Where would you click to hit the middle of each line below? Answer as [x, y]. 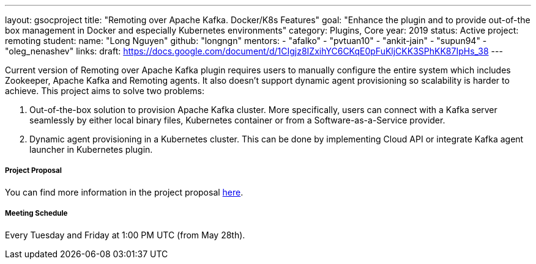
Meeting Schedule [36, 214]
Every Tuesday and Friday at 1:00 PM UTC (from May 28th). [125, 235]
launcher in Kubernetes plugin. [91, 149]
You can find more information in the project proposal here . [124, 192]
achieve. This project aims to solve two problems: [105, 91]
